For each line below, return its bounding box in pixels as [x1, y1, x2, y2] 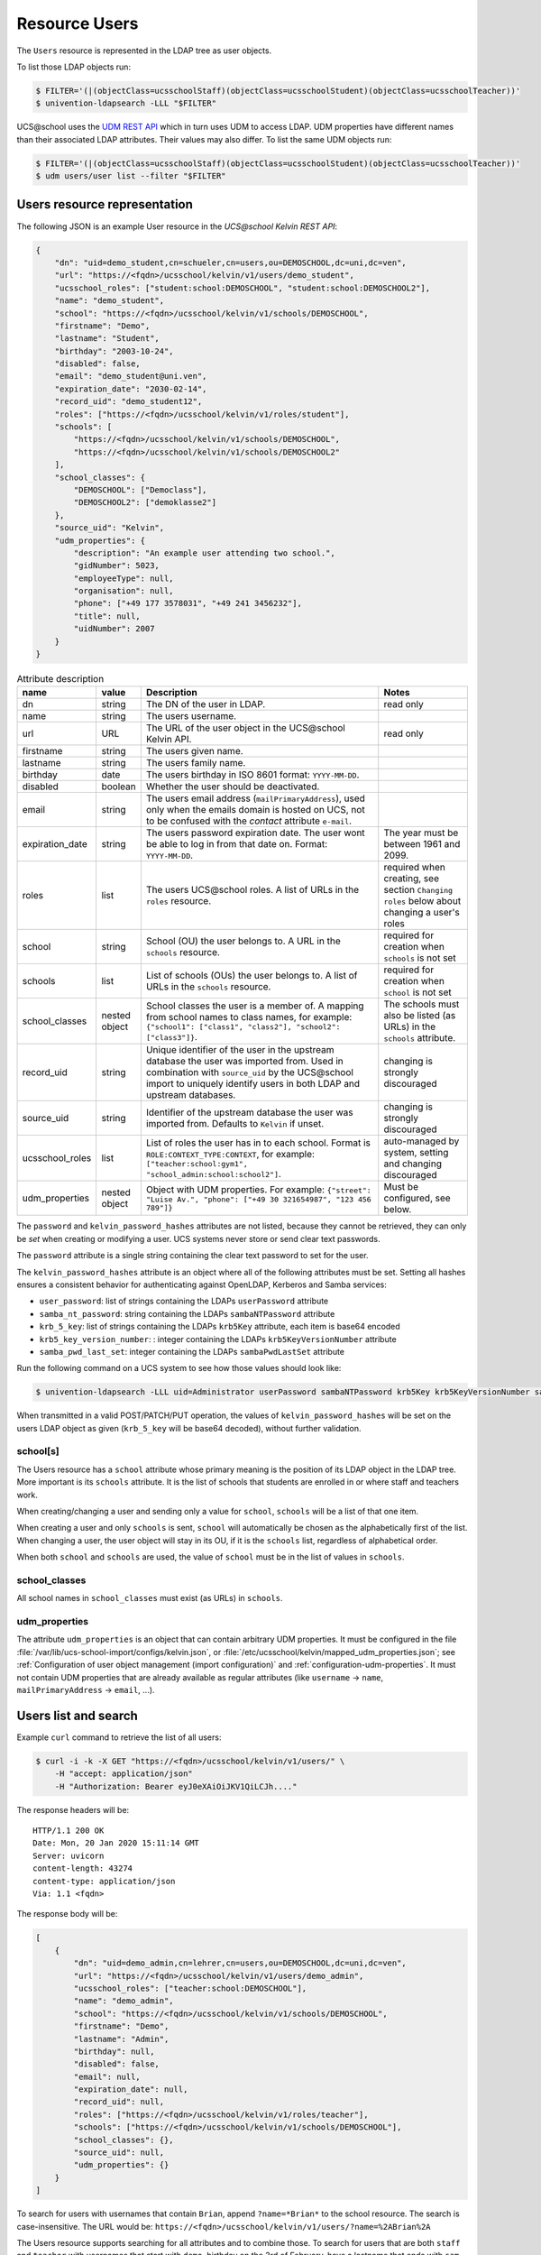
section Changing [383, 884, 454, 897]
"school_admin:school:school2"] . [145, 1167, 281, 1180]
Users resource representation [16, 197, 194, 212]
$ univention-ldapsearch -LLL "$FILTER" [35, 98, 216, 108]
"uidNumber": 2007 [73, 623, 155, 634]
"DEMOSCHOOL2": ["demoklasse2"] [73, 497, 216, 508]
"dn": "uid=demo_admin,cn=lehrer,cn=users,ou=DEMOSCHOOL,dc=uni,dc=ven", [73, 1958, 408, 1968]
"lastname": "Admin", [73, 2034, 170, 2044]
